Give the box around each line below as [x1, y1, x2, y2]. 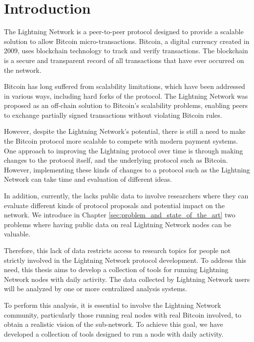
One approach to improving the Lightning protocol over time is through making [4, 145, 243, 155]
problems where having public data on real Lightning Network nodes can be [4, 219, 232, 229]
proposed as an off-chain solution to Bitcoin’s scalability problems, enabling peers [4, 100, 248, 110]
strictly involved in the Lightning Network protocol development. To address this [4, 255, 247, 265]
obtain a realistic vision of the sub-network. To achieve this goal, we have [4, 319, 223, 329]
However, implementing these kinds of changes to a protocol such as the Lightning [4, 164, 250, 174]
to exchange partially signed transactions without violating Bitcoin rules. [4, 109, 222, 120]
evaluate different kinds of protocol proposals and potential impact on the [4, 200, 225, 210]
